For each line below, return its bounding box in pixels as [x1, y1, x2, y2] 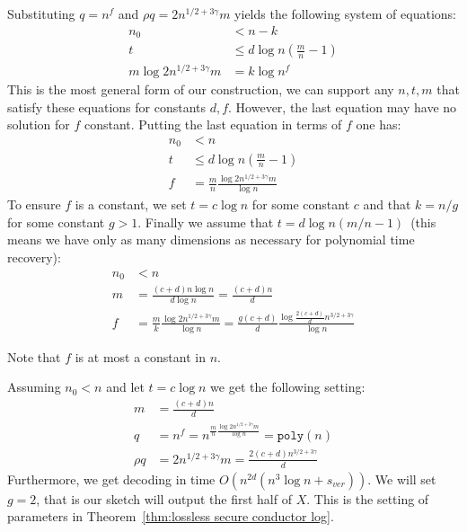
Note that [7, 347, 61, 366]
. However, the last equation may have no [228, 97, 457, 116]
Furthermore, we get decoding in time [7, 469, 216, 488]
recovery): [7, 248, 61, 267]
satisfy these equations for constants [7, 97, 206, 116]
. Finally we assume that [137, 212, 274, 231]
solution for [7, 115, 70, 134]
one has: [356, 115, 401, 134]
